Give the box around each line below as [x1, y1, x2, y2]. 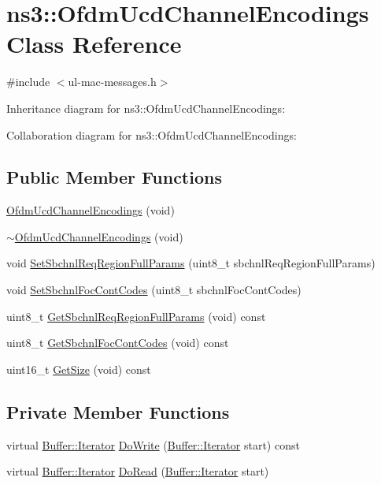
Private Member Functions [6, 399, 230, 423]
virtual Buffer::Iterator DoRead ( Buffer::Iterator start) [6, 463, 269, 479]
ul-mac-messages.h [68, 73, 157, 90]
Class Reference [6, 28, 182, 60]
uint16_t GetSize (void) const [6, 360, 151, 377]
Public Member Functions [6, 165, 222, 189]
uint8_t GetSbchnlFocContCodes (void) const [6, 334, 229, 351]
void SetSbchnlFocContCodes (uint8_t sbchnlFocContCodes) [6, 282, 301, 298]
